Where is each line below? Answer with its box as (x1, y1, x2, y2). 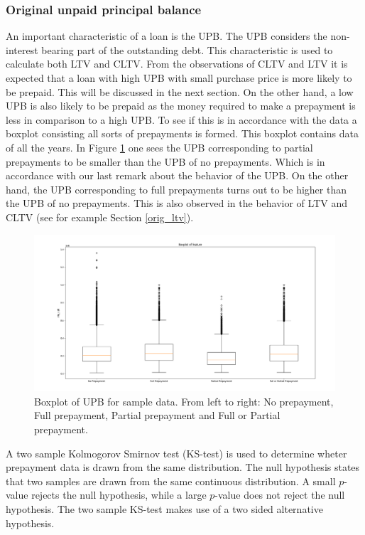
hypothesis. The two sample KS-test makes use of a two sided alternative (6, 501, 323, 516)
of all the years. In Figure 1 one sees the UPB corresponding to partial (6, 139, 313, 154)
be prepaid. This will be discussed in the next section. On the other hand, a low (6, 84, 354, 99)
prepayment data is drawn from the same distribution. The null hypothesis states (6, 460, 360, 475)
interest (6, 42, 38, 57)
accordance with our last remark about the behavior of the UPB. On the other (6, 168, 349, 183)
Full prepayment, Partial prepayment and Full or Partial (34, 408, 280, 423)
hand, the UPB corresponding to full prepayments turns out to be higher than (6, 181, 347, 196)
